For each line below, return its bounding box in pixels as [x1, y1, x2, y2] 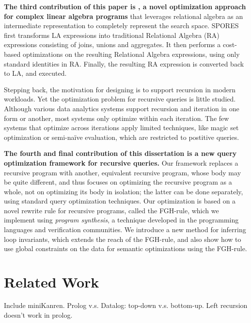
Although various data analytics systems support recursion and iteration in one [4, 103, 239, 113]
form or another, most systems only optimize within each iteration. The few [4, 113, 229, 123]
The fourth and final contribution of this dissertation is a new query [4, 148, 237, 158]
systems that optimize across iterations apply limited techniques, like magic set [4, 122, 239, 133]
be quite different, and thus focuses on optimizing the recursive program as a [4, 177, 232, 187]
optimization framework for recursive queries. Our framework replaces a [4, 157, 238, 168]
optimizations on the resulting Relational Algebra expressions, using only [22, 49, 240, 59]
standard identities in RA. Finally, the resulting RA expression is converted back [4, 58, 244, 68]
